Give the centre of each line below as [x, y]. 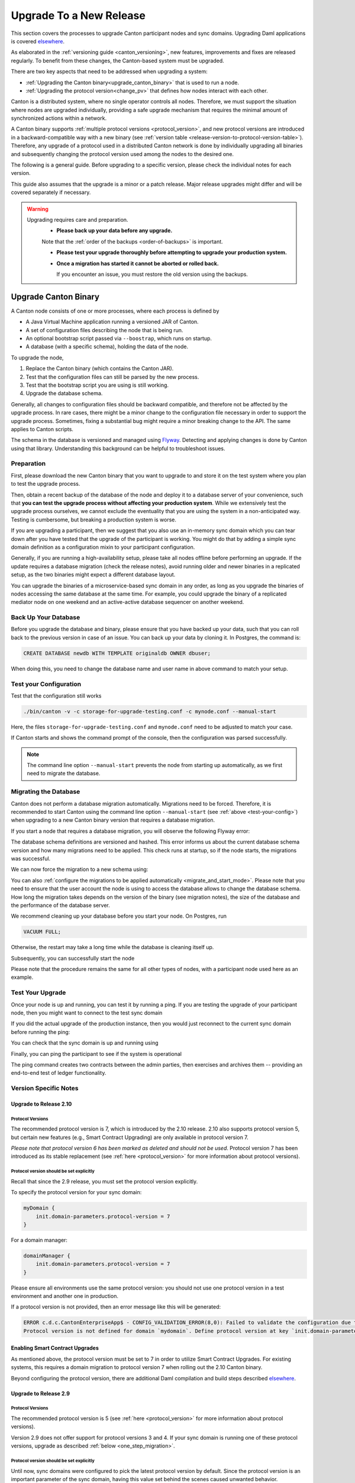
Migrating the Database [46, 792]
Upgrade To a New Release [78, 15]
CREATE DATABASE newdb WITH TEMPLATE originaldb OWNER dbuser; [117, 653]
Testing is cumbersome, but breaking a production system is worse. [94, 520]
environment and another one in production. [64, 1296]
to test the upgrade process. [46, 484]
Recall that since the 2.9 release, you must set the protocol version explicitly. [104, 1181]
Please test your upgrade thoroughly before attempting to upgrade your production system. [172, 253]
